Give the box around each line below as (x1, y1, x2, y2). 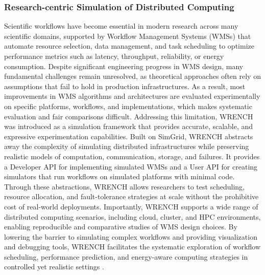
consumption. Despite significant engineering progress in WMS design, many (4, 60, 244, 71)
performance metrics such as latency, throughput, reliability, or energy (4, 51, 224, 61)
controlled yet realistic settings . (4, 261, 104, 272)
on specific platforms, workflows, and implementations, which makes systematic (4, 100, 252, 111)
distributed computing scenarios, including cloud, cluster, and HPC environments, (4, 211, 261, 222)
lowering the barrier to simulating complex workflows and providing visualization (4, 231, 257, 242)
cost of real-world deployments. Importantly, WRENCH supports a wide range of (4, 201, 258, 211)
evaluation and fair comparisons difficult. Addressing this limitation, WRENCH (4, 111, 253, 121)
